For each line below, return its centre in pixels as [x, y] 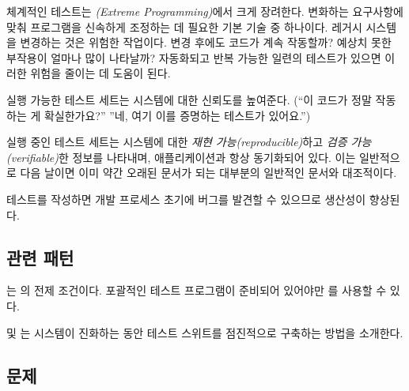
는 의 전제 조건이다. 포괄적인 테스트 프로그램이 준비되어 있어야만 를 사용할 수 [197, 290]
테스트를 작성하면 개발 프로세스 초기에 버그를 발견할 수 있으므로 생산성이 [186, 199]
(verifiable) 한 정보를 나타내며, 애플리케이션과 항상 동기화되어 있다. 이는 [181, 157]
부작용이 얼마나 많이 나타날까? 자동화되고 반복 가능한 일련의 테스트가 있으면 [194, 57]
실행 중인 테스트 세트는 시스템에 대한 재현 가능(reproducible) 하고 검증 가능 [189, 142]
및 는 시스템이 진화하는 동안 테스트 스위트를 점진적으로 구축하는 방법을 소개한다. [205, 332]
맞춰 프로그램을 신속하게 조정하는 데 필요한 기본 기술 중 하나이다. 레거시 [184, 26]
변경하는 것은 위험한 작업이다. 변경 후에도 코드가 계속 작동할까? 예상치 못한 [206, 42]
